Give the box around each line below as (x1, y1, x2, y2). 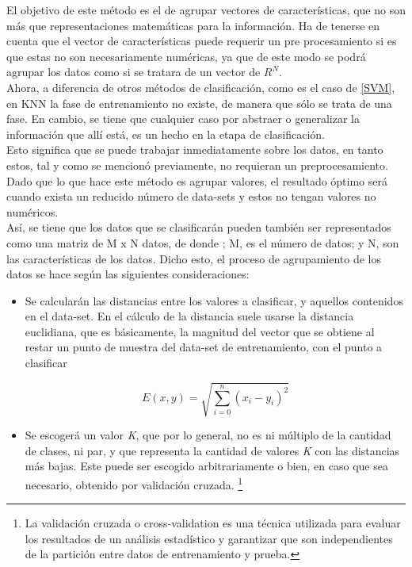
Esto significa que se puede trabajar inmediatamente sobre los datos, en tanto (6, 141, 383, 158)
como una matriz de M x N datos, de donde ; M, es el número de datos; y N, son (6, 234, 399, 251)
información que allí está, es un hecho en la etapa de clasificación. (6, 125, 325, 142)
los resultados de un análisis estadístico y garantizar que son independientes (25, 530, 393, 546)
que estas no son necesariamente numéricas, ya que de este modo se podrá (6, 48, 366, 64)
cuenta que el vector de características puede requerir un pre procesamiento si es (6, 33, 397, 49)
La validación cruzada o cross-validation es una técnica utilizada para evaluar (25, 515, 401, 531)
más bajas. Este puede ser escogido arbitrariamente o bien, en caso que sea (25, 458, 388, 474)
